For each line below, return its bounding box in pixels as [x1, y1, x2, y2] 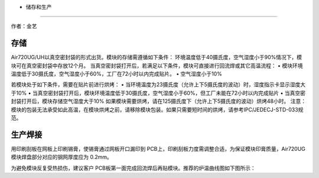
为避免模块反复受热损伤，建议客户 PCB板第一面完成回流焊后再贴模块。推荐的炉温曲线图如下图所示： [11, 164, 256, 171]
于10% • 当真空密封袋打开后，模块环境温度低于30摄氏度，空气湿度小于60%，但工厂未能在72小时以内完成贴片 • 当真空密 [11, 89, 305, 96]
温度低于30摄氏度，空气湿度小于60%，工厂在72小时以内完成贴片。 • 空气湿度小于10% [11, 70, 223, 77]
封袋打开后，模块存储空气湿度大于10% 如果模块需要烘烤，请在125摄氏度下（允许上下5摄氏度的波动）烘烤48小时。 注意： [11, 98, 307, 105]
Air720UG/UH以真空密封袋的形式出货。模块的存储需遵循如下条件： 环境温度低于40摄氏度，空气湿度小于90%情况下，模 [11, 54, 302, 61]
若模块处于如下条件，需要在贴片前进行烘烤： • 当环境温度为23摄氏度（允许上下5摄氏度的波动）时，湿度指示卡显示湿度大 [11, 81, 306, 88]
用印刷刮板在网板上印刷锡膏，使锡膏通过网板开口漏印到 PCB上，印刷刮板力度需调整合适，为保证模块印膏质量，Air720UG [11, 145, 305, 152]
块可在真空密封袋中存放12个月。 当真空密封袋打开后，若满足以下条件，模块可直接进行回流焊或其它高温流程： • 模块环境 [11, 62, 303, 69]
